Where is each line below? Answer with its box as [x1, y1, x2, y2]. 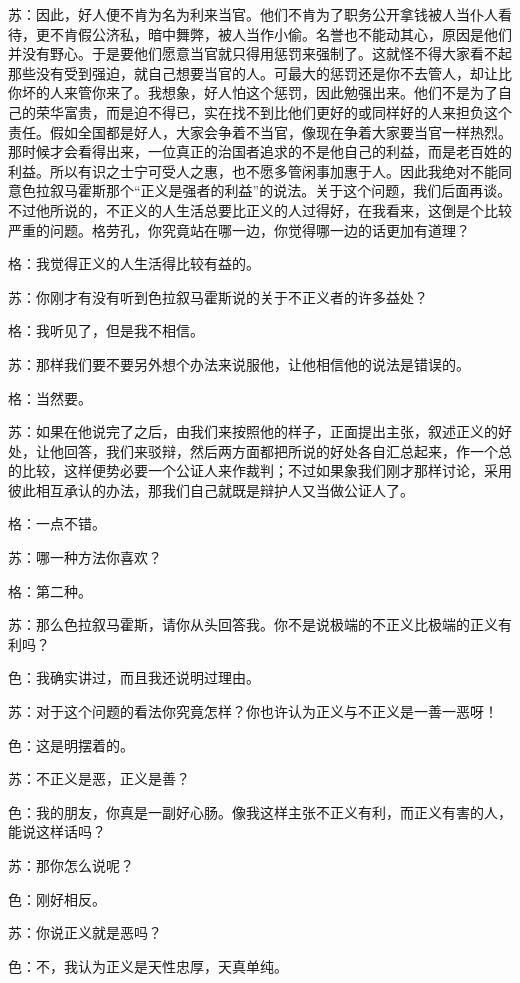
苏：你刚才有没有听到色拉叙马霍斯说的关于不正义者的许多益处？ [8, 286, 428, 307]
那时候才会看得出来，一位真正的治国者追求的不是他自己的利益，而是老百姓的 [8, 141, 512, 162]
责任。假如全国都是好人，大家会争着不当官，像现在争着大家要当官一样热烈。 [8, 121, 512, 142]
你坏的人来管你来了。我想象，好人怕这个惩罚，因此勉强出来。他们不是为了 [8, 82, 498, 103]
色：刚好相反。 [8, 888, 106, 909]
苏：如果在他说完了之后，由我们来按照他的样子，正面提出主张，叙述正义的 [8, 421, 498, 442]
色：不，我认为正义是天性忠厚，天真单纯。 [8, 955, 288, 976]
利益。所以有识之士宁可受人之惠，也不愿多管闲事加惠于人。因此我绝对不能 [8, 160, 498, 181]
